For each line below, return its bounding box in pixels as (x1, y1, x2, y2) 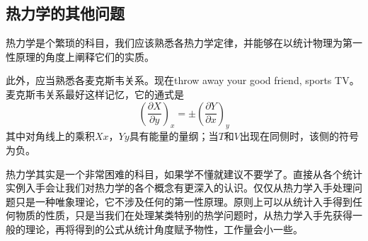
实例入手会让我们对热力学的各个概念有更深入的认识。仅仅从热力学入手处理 (6, 180, 352, 195)
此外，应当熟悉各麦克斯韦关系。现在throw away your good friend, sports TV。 (6, 73, 360, 88)
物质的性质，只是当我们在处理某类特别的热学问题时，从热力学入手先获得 (15, 208, 352, 223)
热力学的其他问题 (6, 2, 125, 24)
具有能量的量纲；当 (129, 129, 219, 143)
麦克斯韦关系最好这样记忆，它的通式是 (6, 86, 184, 101)
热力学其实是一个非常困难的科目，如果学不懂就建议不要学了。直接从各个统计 (6, 166, 362, 181)
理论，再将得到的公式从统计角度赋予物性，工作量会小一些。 (25, 221, 303, 236)
